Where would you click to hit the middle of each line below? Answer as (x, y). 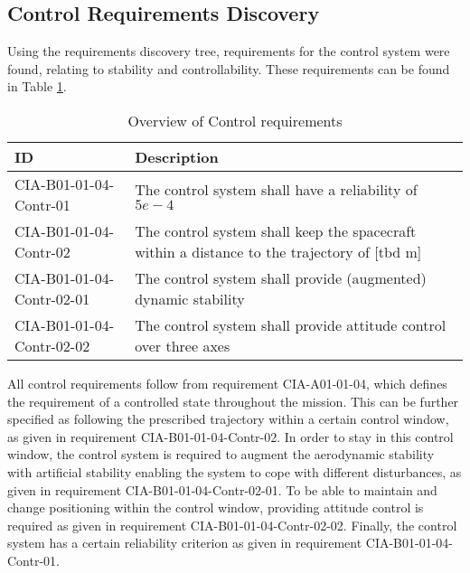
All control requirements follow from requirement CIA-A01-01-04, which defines (227, 383)
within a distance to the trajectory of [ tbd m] (278, 251)
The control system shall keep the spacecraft (276, 230)
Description (177, 156)
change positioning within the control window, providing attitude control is (216, 507)
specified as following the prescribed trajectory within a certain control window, (228, 419)
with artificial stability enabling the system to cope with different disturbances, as (235, 471)
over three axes (183, 345)
